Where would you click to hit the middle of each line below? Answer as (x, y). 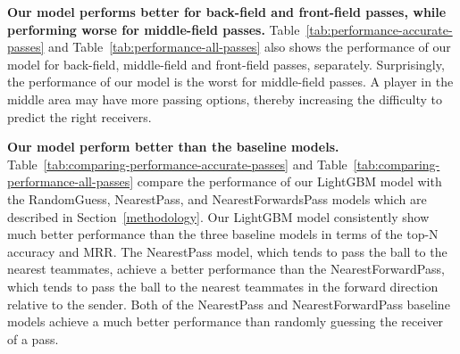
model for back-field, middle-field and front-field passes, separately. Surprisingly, (226, 64)
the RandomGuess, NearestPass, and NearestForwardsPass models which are (217, 198)
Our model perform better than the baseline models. (173, 147)
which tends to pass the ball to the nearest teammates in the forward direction (223, 286)
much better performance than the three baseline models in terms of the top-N (223, 234)
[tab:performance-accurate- (379, 29)
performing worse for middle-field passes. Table (154, 29)
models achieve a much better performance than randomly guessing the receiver (226, 321)
